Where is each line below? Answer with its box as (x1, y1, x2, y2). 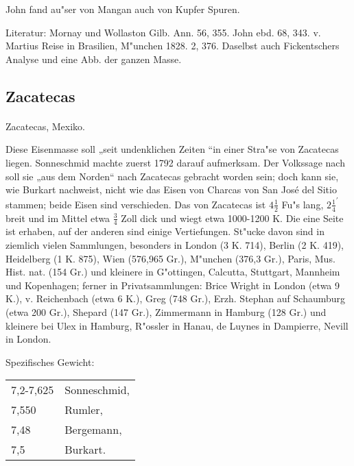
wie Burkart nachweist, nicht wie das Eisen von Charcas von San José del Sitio (5, 182, 337, 197)
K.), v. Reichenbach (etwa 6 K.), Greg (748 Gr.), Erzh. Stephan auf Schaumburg (5, 291, 346, 306)
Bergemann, (64, 421, 122, 438)
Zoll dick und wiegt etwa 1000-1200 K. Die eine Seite (121, 210, 344, 225)
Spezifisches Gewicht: (5, 354, 95, 369)
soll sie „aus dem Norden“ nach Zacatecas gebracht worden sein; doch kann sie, (5, 169, 339, 183)
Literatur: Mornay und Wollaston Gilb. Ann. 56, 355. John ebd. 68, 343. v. (5, 25, 321, 39)
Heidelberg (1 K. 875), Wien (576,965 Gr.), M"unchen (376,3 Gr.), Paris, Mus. (5, 251, 335, 265)
